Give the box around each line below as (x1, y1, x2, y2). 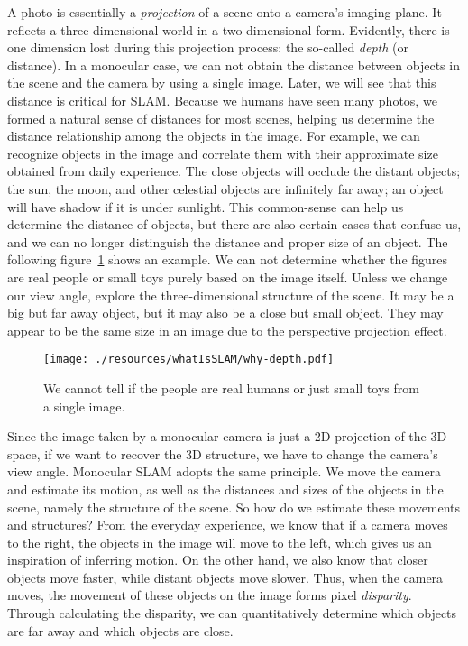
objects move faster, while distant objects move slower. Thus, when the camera (7, 568, 444, 586)
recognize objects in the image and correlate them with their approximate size (7, 143, 438, 162)
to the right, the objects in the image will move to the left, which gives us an (7, 532, 432, 551)
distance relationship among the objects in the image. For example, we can (7, 126, 420, 145)
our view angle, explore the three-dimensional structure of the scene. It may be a (7, 285, 454, 304)
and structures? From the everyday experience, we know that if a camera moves (7, 515, 448, 534)
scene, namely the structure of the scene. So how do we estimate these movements (7, 497, 461, 516)
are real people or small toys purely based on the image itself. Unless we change (7, 267, 448, 286)
